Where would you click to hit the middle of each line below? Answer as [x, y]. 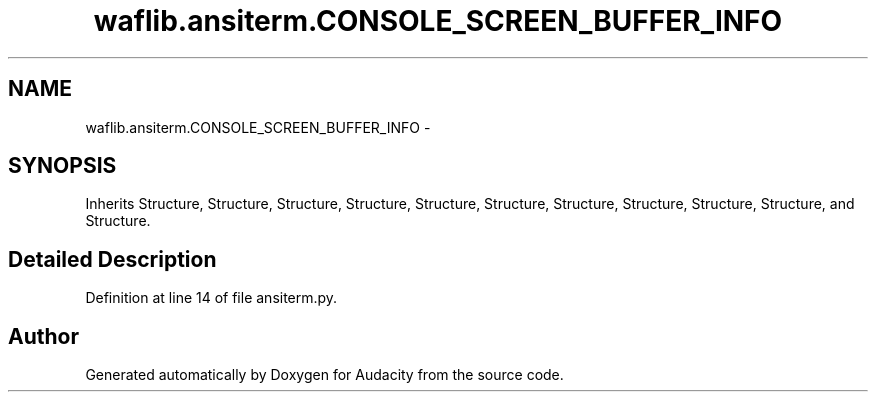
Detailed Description [112, 259]
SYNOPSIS [62, 166]
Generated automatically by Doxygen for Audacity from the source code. [324, 375]
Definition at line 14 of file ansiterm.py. [211, 298]
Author [43, 336]
